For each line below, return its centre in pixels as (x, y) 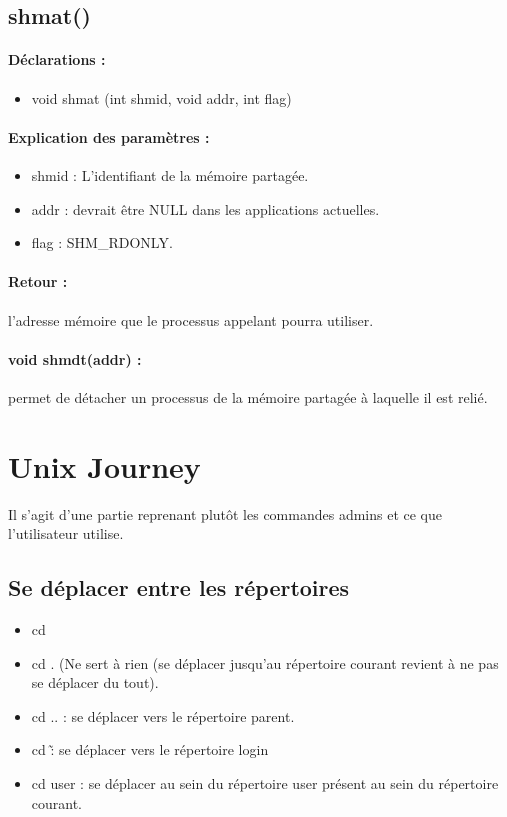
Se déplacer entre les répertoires (179, 587)
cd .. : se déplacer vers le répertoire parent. (163, 715)
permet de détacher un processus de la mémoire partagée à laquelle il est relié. (248, 396)
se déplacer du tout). (95, 682)
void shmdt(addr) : (75, 358)
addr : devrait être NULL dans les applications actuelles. (205, 208)
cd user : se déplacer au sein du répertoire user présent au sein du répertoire (265, 783)
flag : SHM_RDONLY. (102, 242)
